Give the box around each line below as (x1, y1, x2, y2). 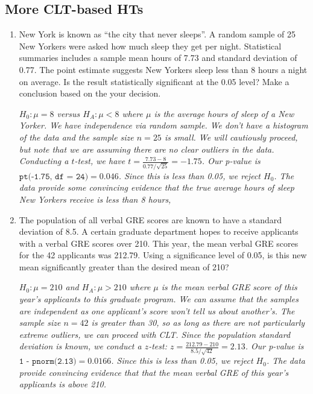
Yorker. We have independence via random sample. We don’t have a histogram (19, 119, 308, 132)
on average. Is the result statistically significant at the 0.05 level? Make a (19, 75, 289, 87)
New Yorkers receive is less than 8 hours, (19, 192, 171, 205)
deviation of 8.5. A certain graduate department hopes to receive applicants (19, 225, 299, 238)
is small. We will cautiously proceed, (164, 130, 298, 143)
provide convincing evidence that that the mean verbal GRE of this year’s (19, 366, 289, 378)
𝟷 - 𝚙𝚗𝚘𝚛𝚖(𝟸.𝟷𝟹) (19, 357, 77, 366)
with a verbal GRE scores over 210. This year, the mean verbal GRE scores (19, 237, 299, 249)
